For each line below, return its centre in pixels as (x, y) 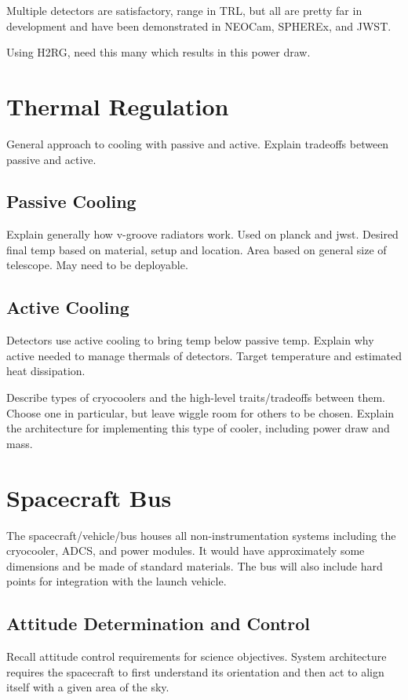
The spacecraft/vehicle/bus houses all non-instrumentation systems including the (201, 535)
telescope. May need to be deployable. (97, 265)
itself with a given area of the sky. (88, 687)
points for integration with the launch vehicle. (117, 581)
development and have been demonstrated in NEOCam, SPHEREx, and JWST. (199, 26)
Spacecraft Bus (89, 497)
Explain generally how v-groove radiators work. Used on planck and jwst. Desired (202, 234)
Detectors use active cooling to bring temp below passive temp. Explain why (190, 340)
